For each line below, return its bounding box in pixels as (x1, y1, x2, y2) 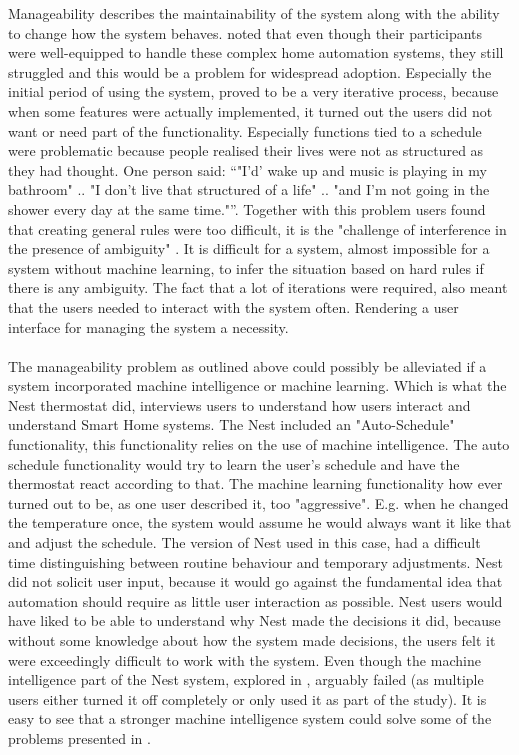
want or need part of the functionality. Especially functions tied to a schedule (8, 120, 482, 141)
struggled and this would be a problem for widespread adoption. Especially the (8, 61, 492, 82)
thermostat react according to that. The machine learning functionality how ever (8, 473, 503, 494)
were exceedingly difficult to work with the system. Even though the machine (8, 649, 481, 670)
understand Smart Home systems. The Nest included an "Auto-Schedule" (8, 414, 455, 435)
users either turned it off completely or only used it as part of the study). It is (8, 688, 487, 709)
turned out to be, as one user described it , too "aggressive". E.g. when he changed (8, 492, 509, 513)
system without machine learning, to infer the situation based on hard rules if (8, 257, 484, 278)
